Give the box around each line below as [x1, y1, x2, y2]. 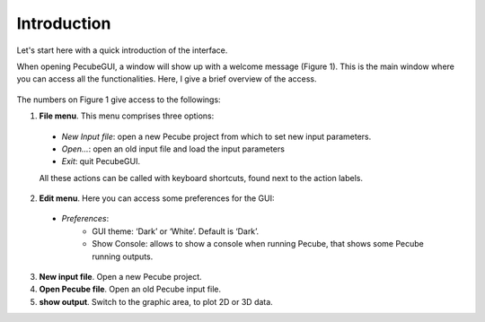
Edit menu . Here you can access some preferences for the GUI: [39, 193, 275, 204]
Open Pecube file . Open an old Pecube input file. [39, 283, 222, 295]
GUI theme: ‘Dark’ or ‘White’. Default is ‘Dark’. [92, 225, 260, 237]
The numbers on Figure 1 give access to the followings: [16, 94, 221, 105]
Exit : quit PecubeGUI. [61, 156, 141, 167]
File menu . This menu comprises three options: [39, 110, 215, 121]
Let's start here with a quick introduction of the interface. [16, 45, 228, 56]
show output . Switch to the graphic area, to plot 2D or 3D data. [39, 296, 273, 307]
